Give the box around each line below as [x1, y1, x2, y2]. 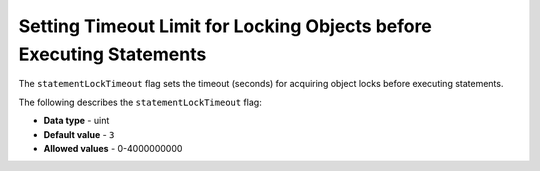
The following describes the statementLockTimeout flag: [18, 96, 262, 108]
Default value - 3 [43, 128, 115, 140]
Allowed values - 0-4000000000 [43, 142, 183, 154]
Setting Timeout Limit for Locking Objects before [18, 15, 432, 37]
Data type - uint [43, 115, 110, 127]
